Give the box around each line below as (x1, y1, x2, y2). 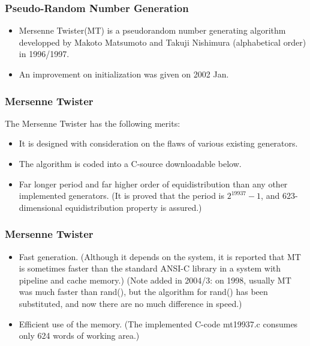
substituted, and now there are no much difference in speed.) (19, 297, 242, 309)
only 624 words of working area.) (19, 329, 140, 342)
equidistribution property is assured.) (65, 201, 202, 213)
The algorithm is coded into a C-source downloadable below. (19, 157, 242, 169)
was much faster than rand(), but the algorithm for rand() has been (19, 285, 268, 298)
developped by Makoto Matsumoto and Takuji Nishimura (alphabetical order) (19, 35, 306, 48)
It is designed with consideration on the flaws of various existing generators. (19, 137, 298, 150)
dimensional (19, 201, 63, 213)
